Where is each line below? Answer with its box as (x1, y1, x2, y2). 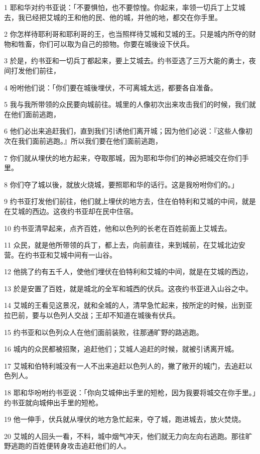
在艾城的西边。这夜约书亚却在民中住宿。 (4, 205, 138, 216)
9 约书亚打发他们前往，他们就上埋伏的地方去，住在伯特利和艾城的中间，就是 (4, 196, 256, 206)
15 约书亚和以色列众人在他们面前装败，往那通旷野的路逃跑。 (4, 326, 203, 337)
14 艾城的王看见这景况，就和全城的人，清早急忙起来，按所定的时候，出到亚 (4, 300, 252, 310)
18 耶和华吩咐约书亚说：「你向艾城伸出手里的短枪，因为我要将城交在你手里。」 (4, 387, 256, 398)
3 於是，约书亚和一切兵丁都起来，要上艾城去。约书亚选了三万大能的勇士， (4, 55, 249, 66)
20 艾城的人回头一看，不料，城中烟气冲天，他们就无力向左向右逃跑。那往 (4, 430, 245, 441)
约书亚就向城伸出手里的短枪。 (4, 397, 102, 407)
